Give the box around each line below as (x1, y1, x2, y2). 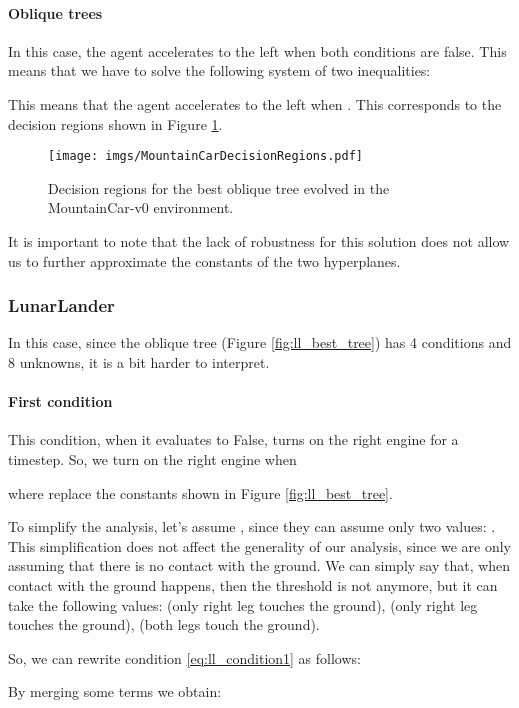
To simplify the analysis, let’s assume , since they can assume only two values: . (8, 516, 496, 537)
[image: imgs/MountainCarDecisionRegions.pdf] (48, 149, 363, 164)
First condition (8, 391, 113, 412)
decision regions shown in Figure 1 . (8, 113, 223, 134)
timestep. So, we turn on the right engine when (8, 449, 297, 469)
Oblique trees (8, 2, 103, 23)
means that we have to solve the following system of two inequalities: (8, 60, 431, 81)
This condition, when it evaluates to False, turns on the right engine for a (8, 429, 459, 450)
